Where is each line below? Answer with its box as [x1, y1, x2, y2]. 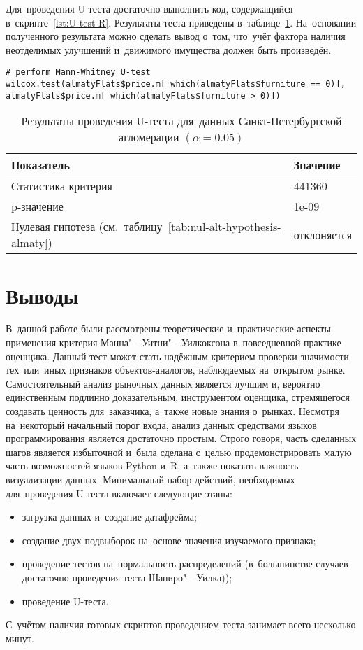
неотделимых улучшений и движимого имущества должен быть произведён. [6, 42, 332, 57]
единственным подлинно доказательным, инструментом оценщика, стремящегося [6, 390, 350, 404]
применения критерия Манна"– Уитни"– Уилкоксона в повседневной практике [6, 335, 341, 350]
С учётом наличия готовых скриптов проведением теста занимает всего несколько [6, 617, 356, 632]
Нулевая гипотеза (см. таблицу [11, 218, 163, 235]
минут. [6, 630, 34, 645]
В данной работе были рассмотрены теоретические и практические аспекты [6, 321, 331, 336]
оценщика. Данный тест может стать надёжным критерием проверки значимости [6, 348, 349, 363]
